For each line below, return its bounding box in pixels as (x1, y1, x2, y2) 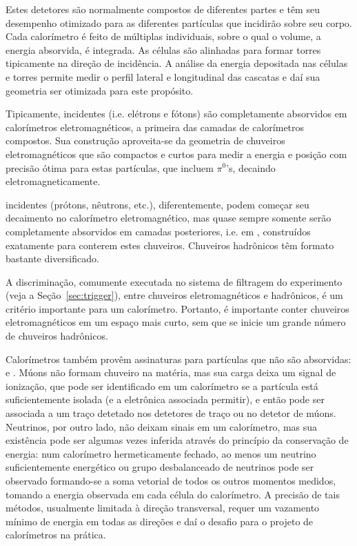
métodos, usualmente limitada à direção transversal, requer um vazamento (6, 500, 320, 515)
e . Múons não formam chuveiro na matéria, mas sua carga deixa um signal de (6, 365, 336, 380)
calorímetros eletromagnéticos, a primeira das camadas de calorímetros (6, 119, 305, 134)
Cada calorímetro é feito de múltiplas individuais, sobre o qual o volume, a (6, 29, 321, 43)
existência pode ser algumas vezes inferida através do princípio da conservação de (6, 433, 349, 447)
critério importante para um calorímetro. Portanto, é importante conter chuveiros (6, 301, 349, 315)
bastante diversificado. (6, 251, 99, 266)
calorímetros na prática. (6, 527, 106, 542)
